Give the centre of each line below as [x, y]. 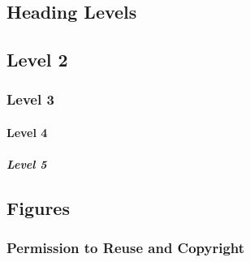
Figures [38, 208]
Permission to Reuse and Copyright [126, 248]
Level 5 [27, 164]
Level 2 [37, 60]
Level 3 [30, 99]
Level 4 [27, 132]
